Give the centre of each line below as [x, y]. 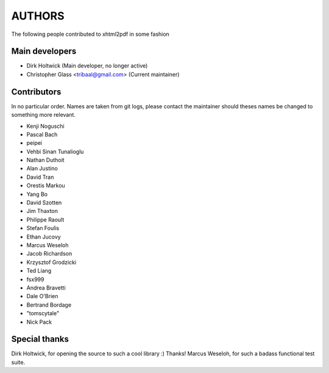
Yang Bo [37, 194]
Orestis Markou [46, 186]
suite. [18, 362]
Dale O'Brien [42, 296]
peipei [34, 143]
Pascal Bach [42, 134]
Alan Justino [42, 169]
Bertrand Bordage [49, 305]
